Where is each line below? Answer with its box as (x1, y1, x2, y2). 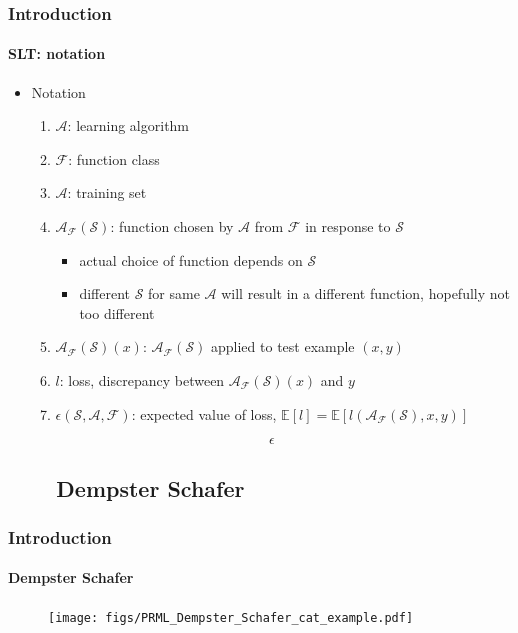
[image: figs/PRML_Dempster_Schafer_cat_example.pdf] (48, 610, 414, 625)
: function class (68, 148, 160, 169)
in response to (305, 216, 391, 237)
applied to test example (211, 336, 355, 357)
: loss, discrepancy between (59, 369, 225, 390)
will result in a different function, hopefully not (221, 283, 510, 304)
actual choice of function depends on (79, 249, 303, 270)
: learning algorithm (67, 115, 190, 136)
